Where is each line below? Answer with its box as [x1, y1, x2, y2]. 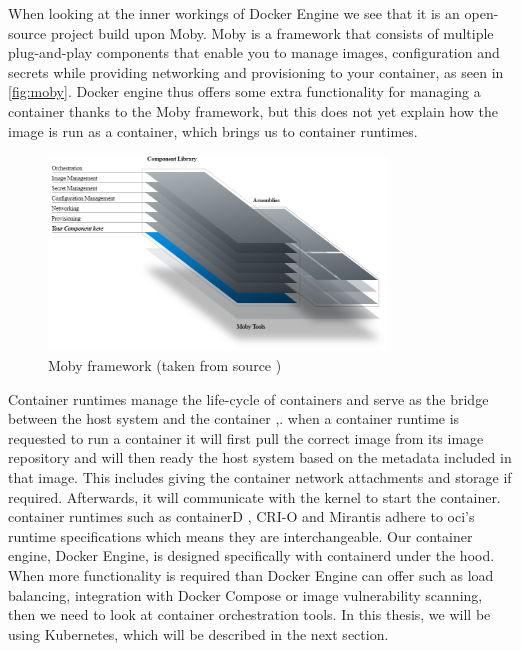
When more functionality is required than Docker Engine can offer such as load [8, 564, 494, 585]
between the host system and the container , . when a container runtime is [8, 408, 460, 429]
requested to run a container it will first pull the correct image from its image [8, 427, 484, 448]
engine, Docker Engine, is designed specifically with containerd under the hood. [8, 545, 495, 566]
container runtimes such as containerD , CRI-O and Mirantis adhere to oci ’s [8, 506, 475, 527]
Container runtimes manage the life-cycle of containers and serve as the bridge [8, 388, 489, 409]
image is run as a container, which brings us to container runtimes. [8, 120, 418, 141]
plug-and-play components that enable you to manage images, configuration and [8, 42, 500, 63]
